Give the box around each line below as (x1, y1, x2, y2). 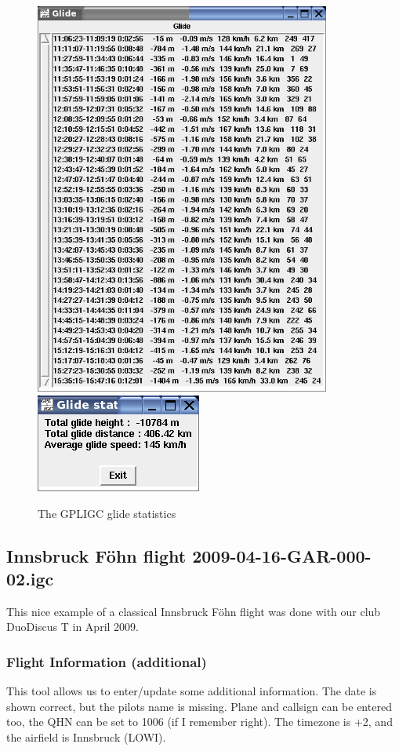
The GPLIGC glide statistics (38, 505, 176, 521)
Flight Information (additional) (6, 651, 207, 671)
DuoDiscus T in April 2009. (6, 618, 139, 635)
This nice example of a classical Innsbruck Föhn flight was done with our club (6, 603, 381, 619)
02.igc (6, 566, 54, 590)
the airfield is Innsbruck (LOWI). (6, 728, 166, 745)
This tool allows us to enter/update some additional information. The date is (6, 683, 377, 699)
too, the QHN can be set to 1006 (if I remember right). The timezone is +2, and (6, 713, 393, 730)
